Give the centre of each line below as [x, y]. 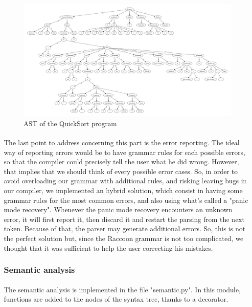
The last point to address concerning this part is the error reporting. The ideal [122, 142]
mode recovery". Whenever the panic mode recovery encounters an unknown [118, 209]
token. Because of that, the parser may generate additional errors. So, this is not [125, 229]
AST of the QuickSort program [70, 123]
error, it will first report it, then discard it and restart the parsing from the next [124, 219]
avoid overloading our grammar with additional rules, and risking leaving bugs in [126, 181]
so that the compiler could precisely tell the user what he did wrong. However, [122, 162]
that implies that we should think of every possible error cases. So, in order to [121, 171]
